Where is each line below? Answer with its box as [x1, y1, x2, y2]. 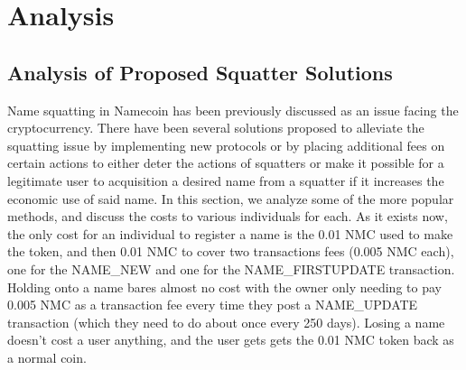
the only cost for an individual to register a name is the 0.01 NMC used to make [7, 224, 453, 243]
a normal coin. [7, 347, 87, 366]
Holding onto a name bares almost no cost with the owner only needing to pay [7, 277, 442, 296]
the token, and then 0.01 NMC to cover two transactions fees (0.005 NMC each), [7, 242, 454, 261]
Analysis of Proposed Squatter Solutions [7, 58, 393, 86]
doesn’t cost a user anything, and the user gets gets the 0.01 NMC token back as [7, 330, 454, 349]
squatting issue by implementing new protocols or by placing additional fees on [7, 135, 445, 154]
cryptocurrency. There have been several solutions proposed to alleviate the [7, 118, 424, 137]
